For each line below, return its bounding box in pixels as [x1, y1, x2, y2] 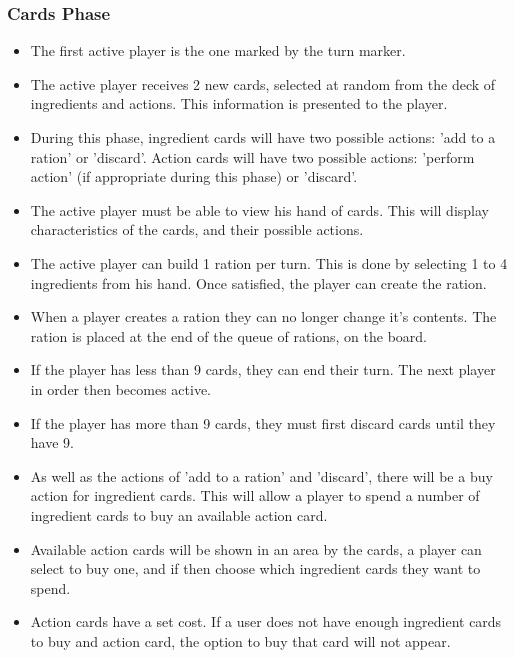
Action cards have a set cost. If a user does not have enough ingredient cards [30, 611, 502, 632]
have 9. [30, 432, 74, 453]
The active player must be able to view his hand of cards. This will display [30, 199, 489, 220]
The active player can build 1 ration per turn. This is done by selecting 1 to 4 [30, 252, 508, 273]
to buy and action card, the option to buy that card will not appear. [30, 630, 451, 651]
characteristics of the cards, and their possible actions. [30, 219, 364, 240]
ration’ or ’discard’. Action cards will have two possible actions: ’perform [30, 146, 475, 167]
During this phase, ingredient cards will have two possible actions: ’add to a [30, 127, 496, 147]
